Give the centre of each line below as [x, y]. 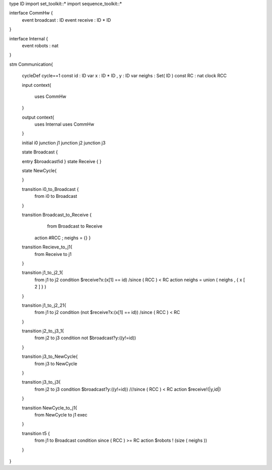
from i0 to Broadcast [56, 196]
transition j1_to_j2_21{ [44, 305]
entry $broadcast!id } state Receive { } [62, 161]
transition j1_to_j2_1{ [42, 273]
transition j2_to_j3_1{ [43, 331]
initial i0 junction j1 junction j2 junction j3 [64, 143]
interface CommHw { [31, 13]
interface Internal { [29, 38]
